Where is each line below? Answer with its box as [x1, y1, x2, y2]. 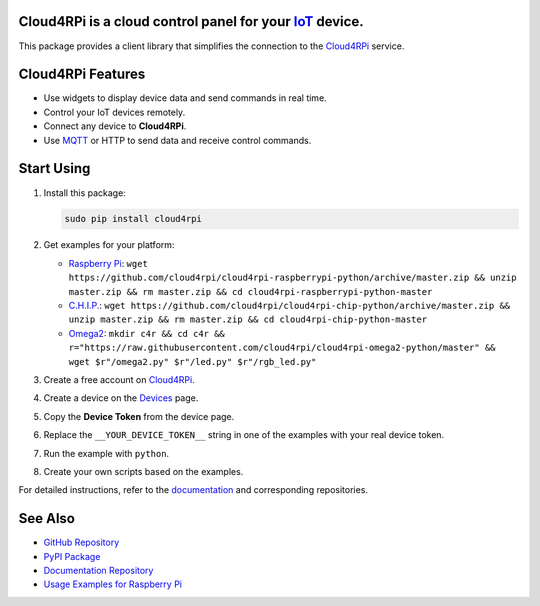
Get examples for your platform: [43, 239, 175, 251]
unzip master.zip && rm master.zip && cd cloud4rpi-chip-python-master [68, 314, 428, 325]
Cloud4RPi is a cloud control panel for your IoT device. [18, 13, 364, 30]
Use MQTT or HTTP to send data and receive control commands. [43, 134, 312, 146]
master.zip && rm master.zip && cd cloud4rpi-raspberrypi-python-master [68, 286, 433, 297]
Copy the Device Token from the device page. [43, 410, 235, 422]
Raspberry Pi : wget [68, 257, 149, 269]
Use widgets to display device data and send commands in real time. [43, 92, 327, 104]
